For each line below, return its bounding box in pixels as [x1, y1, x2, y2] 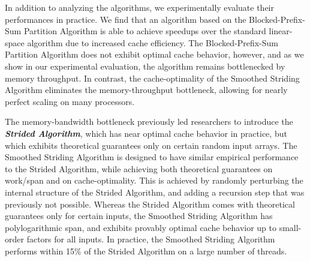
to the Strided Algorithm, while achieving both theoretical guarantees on [5, 162, 273, 175]
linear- [269, 25, 293, 37]
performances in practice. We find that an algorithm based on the [5, 13, 246, 25]
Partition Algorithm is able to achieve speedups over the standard [23, 25, 266, 37]
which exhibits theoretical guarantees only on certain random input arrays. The [5, 139, 297, 151]
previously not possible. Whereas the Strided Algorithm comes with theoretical [5, 197, 295, 210]
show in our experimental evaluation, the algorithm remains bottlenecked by [5, 59, 285, 72]
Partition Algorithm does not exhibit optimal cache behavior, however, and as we [5, 48, 304, 61]
